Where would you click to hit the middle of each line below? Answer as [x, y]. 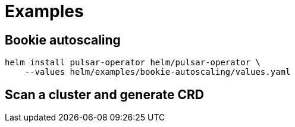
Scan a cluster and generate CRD [104, 94]
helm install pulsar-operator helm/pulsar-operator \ [133, 63]
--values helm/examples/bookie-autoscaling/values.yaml [158, 72]
